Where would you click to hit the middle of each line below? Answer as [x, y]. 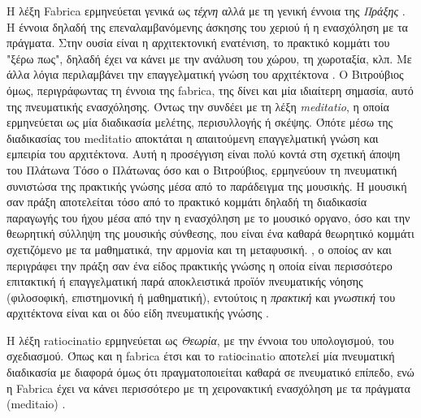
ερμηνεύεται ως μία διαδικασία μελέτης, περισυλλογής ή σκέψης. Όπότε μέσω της [200, 122]
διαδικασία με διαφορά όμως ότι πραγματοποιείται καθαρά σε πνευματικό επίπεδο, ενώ [210, 372]
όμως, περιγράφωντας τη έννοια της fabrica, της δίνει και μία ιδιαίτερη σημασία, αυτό [210, 90]
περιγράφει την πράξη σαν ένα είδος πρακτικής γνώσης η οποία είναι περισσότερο [200, 265]
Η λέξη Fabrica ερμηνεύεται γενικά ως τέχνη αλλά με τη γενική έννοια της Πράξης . [206, 11]
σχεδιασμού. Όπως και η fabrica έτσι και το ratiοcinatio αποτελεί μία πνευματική [201, 356]
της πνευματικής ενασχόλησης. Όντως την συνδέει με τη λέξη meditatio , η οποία [198, 106]
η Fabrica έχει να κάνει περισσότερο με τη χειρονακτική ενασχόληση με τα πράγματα [208, 388]
